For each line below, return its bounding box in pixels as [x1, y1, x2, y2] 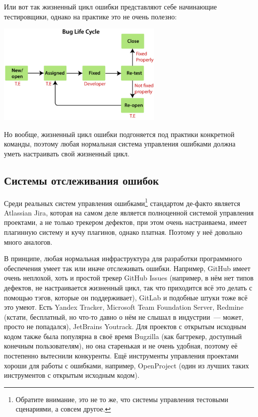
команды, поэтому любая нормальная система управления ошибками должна [4, 139, 236, 149]
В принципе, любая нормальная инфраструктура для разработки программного [4, 253, 242, 264]
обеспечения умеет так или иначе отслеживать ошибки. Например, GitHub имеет [4, 263, 251, 273]
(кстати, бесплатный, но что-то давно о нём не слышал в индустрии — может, [4, 311, 244, 322]
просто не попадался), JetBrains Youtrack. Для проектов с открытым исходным [4, 321, 247, 332]
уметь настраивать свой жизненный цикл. [4, 148, 129, 158]
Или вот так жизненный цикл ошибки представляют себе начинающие [4, 1, 217, 11]
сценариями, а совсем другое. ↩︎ [15, 404, 111, 414]
